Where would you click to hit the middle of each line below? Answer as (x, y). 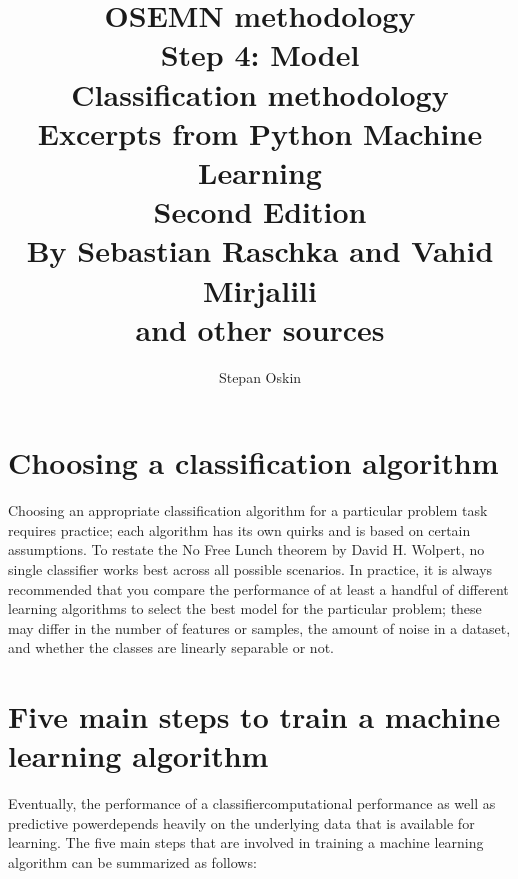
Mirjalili (260, 289)
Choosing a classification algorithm (253, 462)
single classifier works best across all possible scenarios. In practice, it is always (250, 568)
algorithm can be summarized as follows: (132, 862)
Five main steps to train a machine (254, 716)
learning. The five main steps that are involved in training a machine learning (246, 842)
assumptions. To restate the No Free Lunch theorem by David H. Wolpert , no (246, 549)
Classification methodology (260, 93)
